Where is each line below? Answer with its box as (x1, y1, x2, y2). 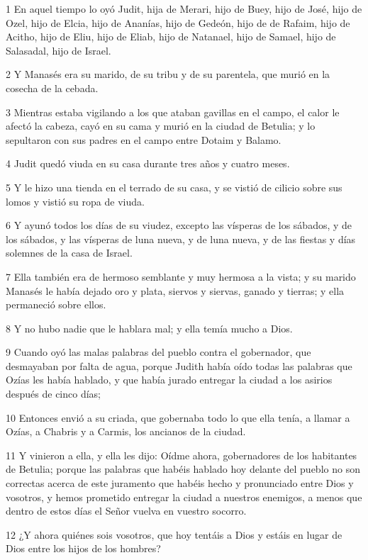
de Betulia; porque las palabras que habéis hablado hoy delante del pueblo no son (6, 461, 360, 476)
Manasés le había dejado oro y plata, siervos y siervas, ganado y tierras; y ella (6, 283, 345, 298)
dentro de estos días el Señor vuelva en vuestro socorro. (6, 503, 247, 518)
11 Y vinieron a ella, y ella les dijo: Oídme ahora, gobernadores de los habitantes (6, 447, 357, 462)
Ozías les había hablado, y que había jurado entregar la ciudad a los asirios (6, 372, 333, 387)
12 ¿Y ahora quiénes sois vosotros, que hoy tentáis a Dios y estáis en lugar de (6, 527, 342, 542)
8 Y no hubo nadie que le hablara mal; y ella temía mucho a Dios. (6, 320, 293, 335)
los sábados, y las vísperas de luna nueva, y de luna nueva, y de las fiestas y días (6, 231, 356, 246)
